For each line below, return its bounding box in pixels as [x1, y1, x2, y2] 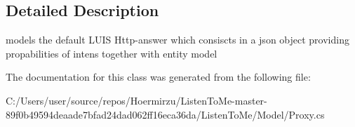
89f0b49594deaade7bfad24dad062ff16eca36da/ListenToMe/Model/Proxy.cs [6, 107, 325, 121]
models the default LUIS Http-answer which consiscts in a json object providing [6, 32, 349, 47]
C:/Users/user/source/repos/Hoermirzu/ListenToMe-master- [6, 93, 267, 107]
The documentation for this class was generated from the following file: [6, 69, 311, 84]
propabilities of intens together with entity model [6, 46, 217, 60]
